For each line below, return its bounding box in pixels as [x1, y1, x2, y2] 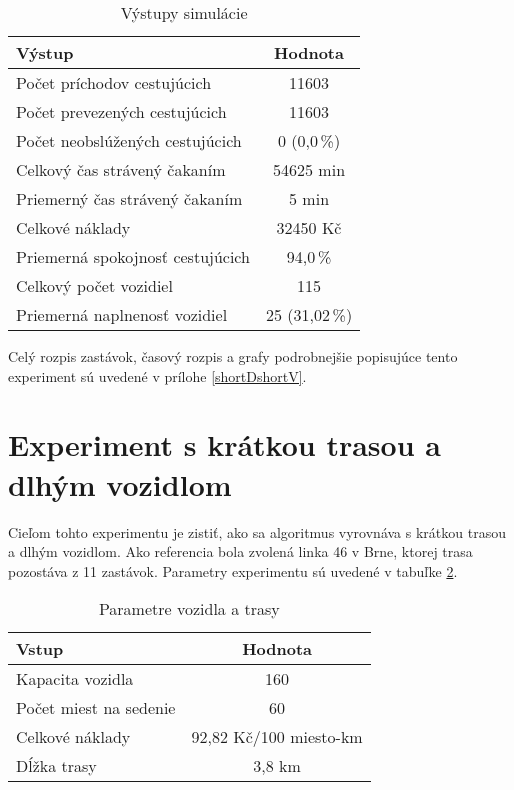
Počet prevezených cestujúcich [16, 100, 227, 123]
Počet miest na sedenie [16, 696, 176, 720]
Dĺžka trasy [16, 754, 97, 778]
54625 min [273, 158, 346, 181]
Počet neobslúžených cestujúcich [16, 129, 242, 152]
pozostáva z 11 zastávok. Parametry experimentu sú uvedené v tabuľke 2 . [8, 560, 458, 581]
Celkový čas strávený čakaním [16, 158, 226, 181]
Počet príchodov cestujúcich [16, 71, 212, 94]
